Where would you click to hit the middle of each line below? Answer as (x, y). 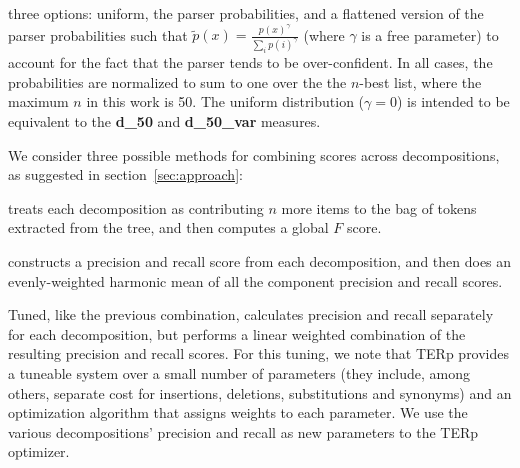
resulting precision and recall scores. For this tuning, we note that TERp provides (259, 353)
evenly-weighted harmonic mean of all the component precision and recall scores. (255, 280)
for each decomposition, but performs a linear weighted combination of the (237, 333)
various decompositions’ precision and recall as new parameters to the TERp (243, 431)
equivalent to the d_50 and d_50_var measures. (164, 121)
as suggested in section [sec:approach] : (125, 174)
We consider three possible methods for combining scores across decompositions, (254, 154)
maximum (38, 101)
